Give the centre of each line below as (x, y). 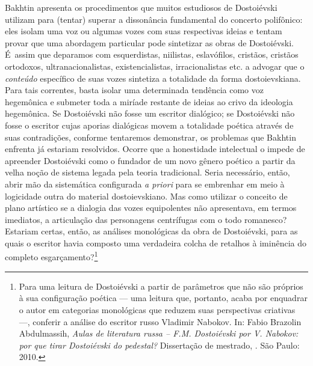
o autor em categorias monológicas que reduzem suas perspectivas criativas (157, 309)
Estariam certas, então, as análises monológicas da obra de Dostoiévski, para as (151, 231)
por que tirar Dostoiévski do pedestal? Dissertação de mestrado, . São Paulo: (159, 345)
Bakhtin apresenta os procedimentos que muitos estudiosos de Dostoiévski (141, 7)
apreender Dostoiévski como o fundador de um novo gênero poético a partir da (150, 160)
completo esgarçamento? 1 (51, 256)
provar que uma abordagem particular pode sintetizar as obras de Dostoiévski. (149, 42)
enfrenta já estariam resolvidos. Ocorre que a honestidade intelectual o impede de (155, 149)
